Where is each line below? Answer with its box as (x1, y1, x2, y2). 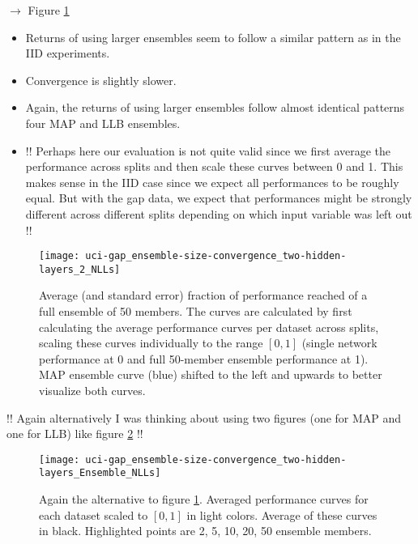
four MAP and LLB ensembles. (25, 114, 181, 131)
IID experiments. (25, 45, 110, 62)
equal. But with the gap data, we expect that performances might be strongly (25, 189, 412, 206)
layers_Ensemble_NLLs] (39, 467, 161, 479)
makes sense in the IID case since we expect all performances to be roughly (25, 173, 399, 190)
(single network (301, 334, 377, 351)
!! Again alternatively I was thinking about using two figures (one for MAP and (6, 409, 402, 426)
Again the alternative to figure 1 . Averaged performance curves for (39, 491, 369, 508)
